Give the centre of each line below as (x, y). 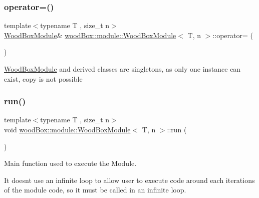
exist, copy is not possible (43, 78)
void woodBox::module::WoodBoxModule (67, 129)
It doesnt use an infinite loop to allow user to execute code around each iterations (129, 180)
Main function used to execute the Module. (70, 163)
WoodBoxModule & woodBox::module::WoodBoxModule (90, 35)
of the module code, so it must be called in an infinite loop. (95, 190)
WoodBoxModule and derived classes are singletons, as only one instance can (122, 69)
